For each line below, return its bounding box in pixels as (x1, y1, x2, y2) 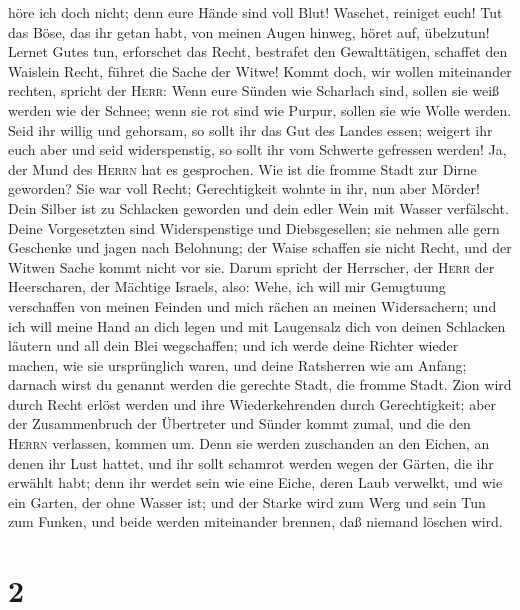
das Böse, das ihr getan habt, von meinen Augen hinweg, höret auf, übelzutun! (8, 21, 490, 42)
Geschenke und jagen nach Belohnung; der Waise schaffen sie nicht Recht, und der (8, 237, 512, 258)
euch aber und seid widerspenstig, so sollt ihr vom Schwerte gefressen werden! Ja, (8, 139, 507, 160)
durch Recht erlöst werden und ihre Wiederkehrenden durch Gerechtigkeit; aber (8, 393, 497, 414)
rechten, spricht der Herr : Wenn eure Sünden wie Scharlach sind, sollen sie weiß (8, 80, 500, 101)
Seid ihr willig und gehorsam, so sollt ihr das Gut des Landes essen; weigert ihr (8, 119, 493, 140)
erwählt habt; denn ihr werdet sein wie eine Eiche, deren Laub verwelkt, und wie (8, 472, 503, 493)
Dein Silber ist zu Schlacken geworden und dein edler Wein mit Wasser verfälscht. (8, 197, 509, 218)
